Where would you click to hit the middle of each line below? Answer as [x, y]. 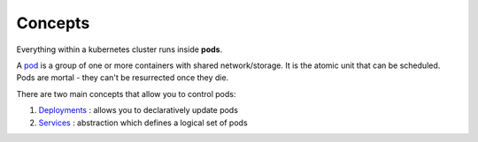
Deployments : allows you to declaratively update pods [139, 110]
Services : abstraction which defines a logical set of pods [143, 123]
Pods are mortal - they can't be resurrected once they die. [123, 78]
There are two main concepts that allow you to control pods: [126, 93]
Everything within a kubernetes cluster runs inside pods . [119, 49]
